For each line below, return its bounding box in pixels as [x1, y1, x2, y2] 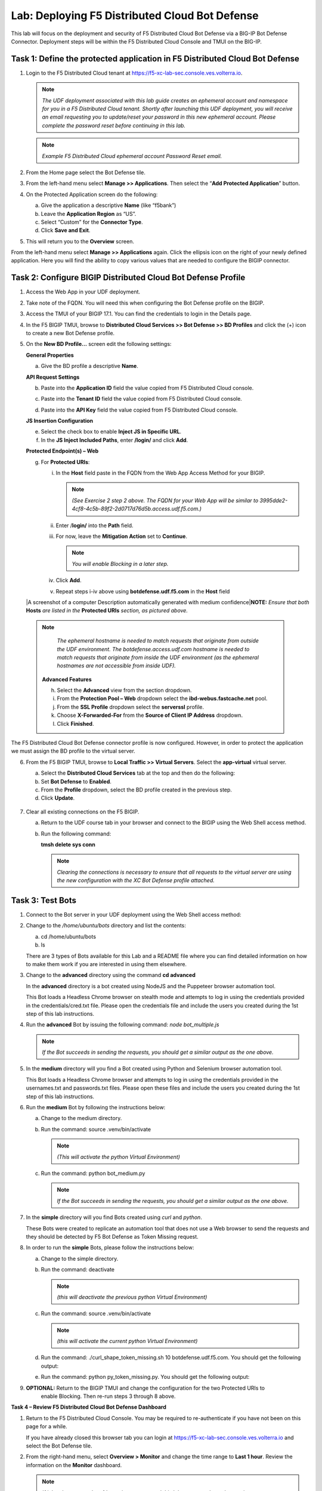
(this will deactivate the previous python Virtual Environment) [57, 1293, 208, 1300]
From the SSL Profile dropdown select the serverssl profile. [57, 703, 205, 710]
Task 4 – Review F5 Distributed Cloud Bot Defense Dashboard [11, 1403, 166, 1410]
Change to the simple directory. [41, 1255, 119, 1262]
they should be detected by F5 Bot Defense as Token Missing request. [26, 1233, 199, 1240]
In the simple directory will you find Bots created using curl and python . [26, 1214, 202, 1221]
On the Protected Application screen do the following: [26, 191, 158, 198]
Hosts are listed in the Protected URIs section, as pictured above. [26, 607, 188, 614]
